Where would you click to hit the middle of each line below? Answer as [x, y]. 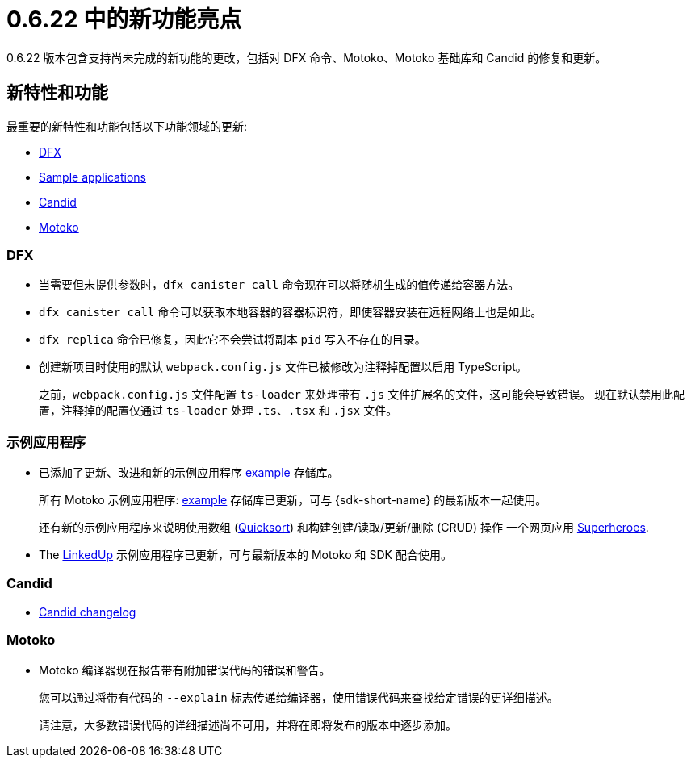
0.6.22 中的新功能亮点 [124, 19]
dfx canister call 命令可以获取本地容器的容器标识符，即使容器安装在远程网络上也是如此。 [291, 312]
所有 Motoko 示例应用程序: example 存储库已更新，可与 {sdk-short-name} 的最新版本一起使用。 [293, 500]
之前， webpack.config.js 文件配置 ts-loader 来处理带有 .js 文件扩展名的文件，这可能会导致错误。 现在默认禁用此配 [362, 395]
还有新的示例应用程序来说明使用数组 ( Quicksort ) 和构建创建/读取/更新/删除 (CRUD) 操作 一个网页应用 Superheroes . [344, 528]
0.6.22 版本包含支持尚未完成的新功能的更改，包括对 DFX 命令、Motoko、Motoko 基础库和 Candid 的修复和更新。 [307, 57]
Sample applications [92, 177]
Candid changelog [88, 612]
